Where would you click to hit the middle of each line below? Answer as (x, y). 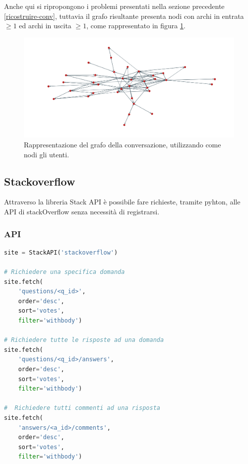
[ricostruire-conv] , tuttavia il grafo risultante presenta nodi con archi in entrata (124, 16)
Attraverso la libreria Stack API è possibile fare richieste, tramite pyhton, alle (122, 202)
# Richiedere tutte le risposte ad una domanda (84, 340)
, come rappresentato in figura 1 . (136, 26)
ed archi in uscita (45, 26)
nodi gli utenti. (47, 154)
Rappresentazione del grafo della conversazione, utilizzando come (123, 145)
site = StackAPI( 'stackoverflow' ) (61, 252)
